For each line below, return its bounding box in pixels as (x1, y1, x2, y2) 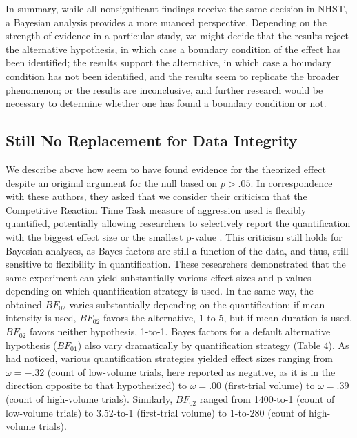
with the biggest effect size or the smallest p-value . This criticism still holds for (6, 229, 343, 243)
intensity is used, (6, 310, 76, 325)
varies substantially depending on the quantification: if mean (69, 297, 325, 311)
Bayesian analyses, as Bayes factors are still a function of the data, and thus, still (6, 243, 349, 257)
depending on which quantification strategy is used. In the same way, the (6, 283, 314, 298)
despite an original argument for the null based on (6, 175, 218, 190)
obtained (6, 297, 42, 311)
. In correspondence (250, 175, 333, 190)
